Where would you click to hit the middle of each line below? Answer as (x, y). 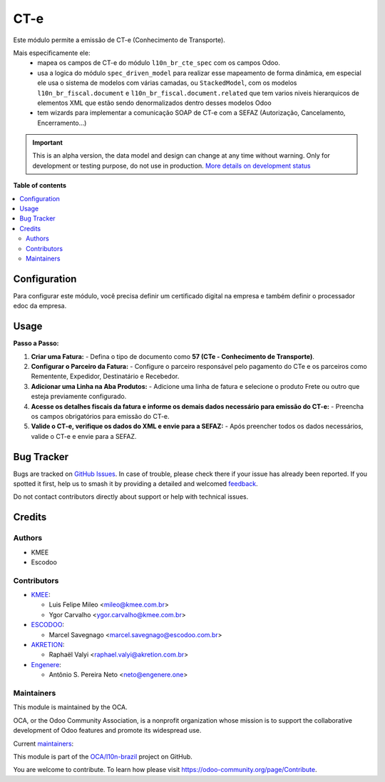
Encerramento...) (62, 123)
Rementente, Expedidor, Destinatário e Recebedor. (105, 376)
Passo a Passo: (36, 343)
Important (48, 143)
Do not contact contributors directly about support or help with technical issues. (131, 497)
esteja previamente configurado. (79, 397)
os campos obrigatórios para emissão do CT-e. (101, 416)
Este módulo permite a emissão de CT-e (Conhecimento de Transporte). (119, 40)
